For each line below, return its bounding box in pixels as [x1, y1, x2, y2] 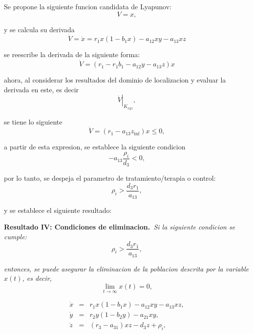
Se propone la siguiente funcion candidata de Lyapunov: [4, 1, 171, 11]
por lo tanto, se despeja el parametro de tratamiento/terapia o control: [4, 173, 216, 183]
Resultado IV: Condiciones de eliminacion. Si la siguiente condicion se [4, 222, 235, 231]
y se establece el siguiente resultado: [4, 205, 112, 215]
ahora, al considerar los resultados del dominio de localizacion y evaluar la [4, 75, 226, 85]
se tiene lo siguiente [4, 116, 63, 126]
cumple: [4, 231, 27, 241]
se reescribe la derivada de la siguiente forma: [4, 49, 140, 60]
